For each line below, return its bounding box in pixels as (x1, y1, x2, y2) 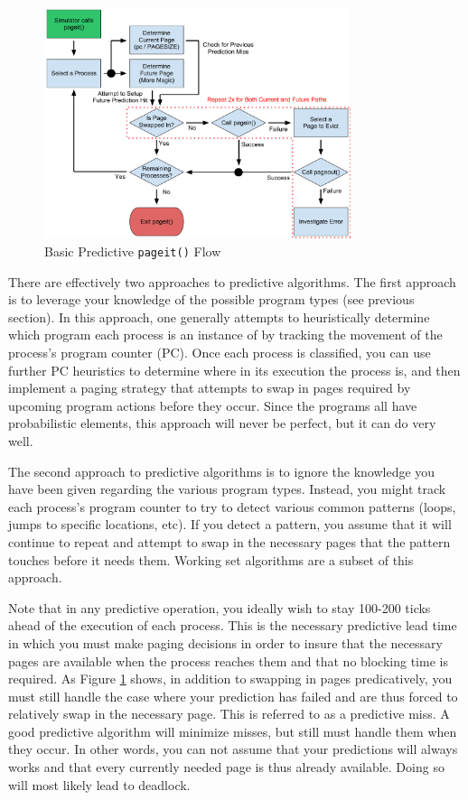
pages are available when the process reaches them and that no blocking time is (8, 651, 448, 670)
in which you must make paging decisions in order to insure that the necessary (8, 633, 443, 652)
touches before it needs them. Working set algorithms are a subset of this (8, 550, 414, 569)
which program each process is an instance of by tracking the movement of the (8, 325, 443, 344)
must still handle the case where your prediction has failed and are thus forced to (8, 686, 458, 705)
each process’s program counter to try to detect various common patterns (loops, (8, 497, 456, 516)
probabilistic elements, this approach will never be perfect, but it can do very (8, 414, 436, 433)
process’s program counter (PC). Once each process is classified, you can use (8, 343, 431, 361)
